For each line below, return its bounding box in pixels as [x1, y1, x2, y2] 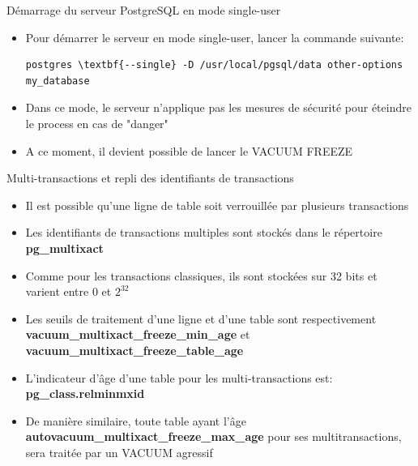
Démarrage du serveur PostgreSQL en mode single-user [6, 2, 281, 18]
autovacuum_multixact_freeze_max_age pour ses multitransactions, [25, 428, 402, 445]
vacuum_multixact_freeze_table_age [25, 341, 244, 358]
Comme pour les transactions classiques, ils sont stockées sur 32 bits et [25, 267, 377, 284]
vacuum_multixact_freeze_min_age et [25, 326, 250, 343]
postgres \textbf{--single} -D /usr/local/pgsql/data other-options [25, 59, 403, 71]
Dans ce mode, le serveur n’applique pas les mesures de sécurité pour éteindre [25, 99, 412, 116]
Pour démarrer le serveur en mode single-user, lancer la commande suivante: [25, 28, 404, 45]
